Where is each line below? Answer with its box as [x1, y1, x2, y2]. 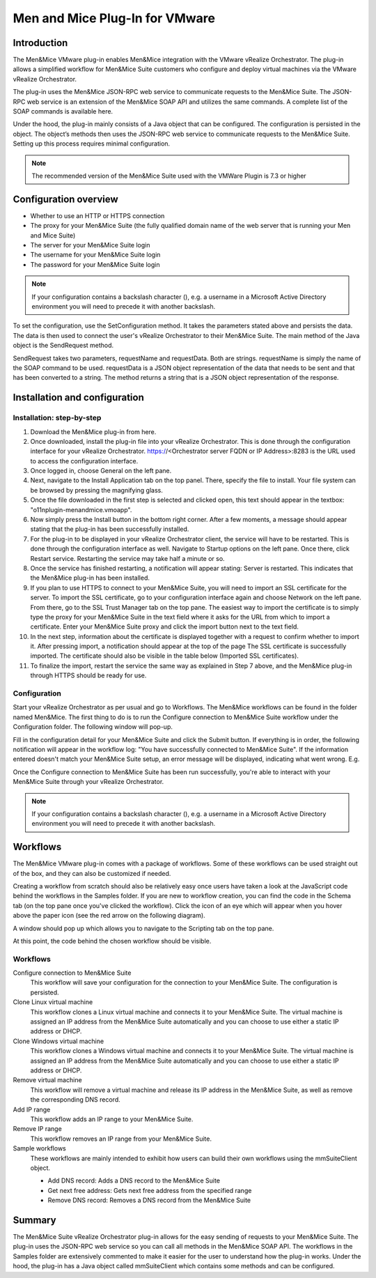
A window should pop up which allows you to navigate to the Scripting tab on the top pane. [13, 924, 274, 932]
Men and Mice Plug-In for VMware [13, 10, 216, 26]
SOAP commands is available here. [13, 107, 113, 116]
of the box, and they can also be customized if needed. [13, 869, 171, 877]
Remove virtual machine [13, 1076, 83, 1084]
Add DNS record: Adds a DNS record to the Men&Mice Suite [47, 1176, 221, 1185]
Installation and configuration [13, 392, 144, 403]
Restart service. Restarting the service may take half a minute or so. [30, 554, 226, 562]
